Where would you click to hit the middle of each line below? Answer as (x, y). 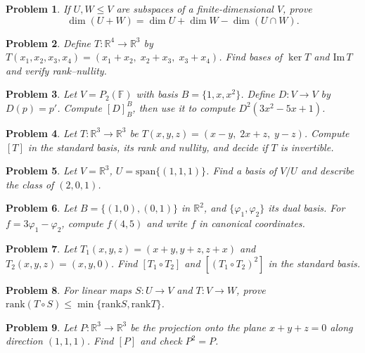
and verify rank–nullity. (56, 70)
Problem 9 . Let (41, 327)
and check (161, 341)
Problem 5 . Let (41, 171)
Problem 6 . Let (41, 208)
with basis (157, 94)
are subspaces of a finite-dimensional (195, 8)
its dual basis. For (307, 208)
